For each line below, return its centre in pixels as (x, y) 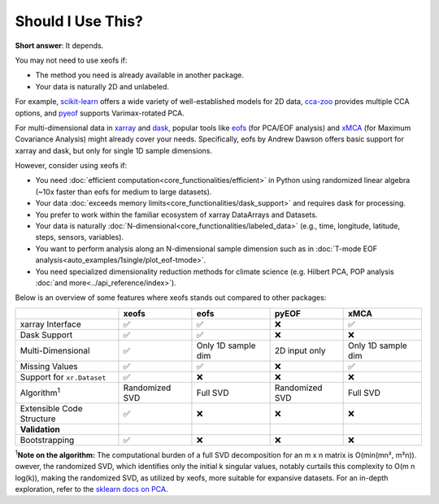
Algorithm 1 (40, 392)
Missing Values (49, 366)
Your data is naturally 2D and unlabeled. (102, 86)
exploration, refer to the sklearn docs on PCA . (91, 489)
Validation (40, 429)
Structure (38, 419)
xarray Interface (50, 324)
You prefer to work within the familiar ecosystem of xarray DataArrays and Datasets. (176, 215)
